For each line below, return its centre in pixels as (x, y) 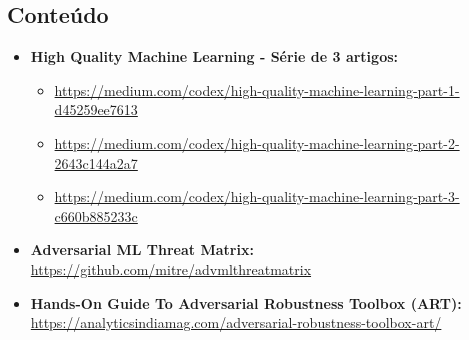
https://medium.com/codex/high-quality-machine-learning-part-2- (257, 142)
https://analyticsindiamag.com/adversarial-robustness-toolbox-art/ (236, 322)
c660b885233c (96, 215)
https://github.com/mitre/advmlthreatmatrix (171, 268)
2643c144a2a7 (96, 162)
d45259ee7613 (96, 109)
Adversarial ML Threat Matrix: (142, 249)
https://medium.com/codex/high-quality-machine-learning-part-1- (257, 89)
